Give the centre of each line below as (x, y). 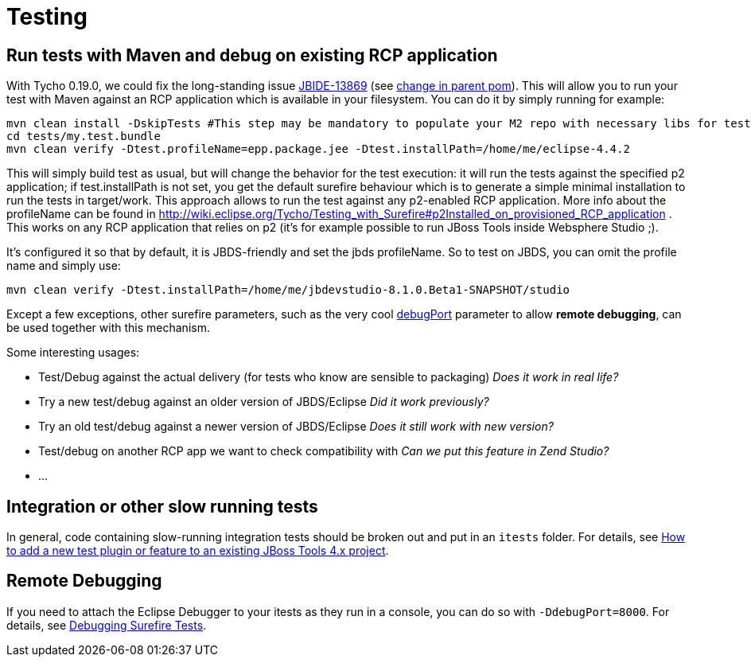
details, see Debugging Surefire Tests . (107, 625)
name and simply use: (64, 266)
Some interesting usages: (73, 353)
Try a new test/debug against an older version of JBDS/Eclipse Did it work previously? (264, 402)
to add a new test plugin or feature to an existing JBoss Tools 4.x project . (198, 551)
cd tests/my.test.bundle (84, 136)
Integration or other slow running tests (162, 506)
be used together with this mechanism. (108, 328)
